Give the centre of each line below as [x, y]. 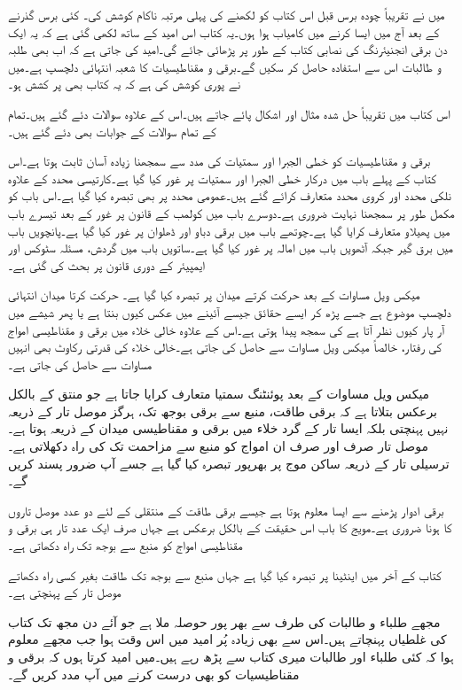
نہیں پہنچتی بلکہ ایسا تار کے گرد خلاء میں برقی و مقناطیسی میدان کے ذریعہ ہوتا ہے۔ [228, 428]
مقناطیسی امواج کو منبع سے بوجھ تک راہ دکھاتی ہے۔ [125, 545]
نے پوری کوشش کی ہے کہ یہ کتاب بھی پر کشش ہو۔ [125, 84]
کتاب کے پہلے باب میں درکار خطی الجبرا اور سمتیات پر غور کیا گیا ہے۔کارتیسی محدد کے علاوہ [222, 178]
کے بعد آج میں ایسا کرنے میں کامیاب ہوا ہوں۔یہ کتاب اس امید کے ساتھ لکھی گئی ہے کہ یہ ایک [224, 31]
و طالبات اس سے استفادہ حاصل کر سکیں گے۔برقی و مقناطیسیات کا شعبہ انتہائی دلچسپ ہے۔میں [225, 66]
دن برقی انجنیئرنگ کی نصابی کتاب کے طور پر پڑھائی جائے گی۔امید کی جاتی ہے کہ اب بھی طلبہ [228, 49]
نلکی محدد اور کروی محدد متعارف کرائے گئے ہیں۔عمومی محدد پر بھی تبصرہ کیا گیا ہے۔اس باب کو [230, 195]
